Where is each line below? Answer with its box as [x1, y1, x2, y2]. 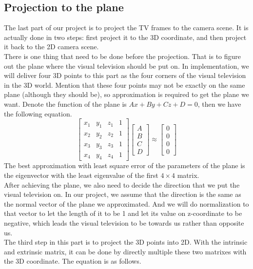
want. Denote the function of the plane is [4, 98, 127, 109]
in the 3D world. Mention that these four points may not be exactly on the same [4, 79, 245, 90]
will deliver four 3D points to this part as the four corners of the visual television [4, 70, 246, 80]
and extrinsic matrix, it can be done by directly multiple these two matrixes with [4, 246, 247, 256]
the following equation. [4, 108, 72, 118]
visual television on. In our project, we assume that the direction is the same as [4, 189, 241, 199]
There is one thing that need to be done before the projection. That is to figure [4, 51, 241, 61]
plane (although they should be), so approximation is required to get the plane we [4, 89, 249, 99]
